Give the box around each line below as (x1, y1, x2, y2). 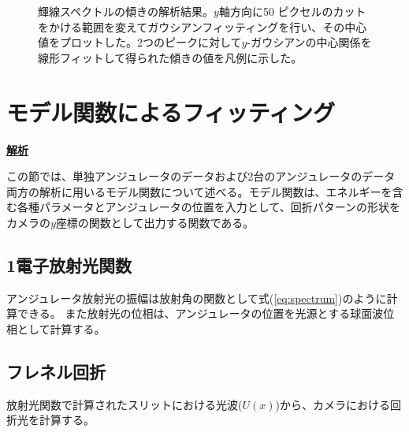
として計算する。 (17, 320, 106, 337)
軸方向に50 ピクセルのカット (218, 3, 366, 19)
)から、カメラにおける (275, 396, 390, 412)
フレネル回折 (6, 359, 106, 383)
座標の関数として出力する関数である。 (55, 214, 255, 230)
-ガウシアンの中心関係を (247, 34, 372, 50)
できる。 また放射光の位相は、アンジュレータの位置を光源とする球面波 (17, 305, 384, 322)
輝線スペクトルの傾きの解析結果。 (38, 3, 214, 19)
